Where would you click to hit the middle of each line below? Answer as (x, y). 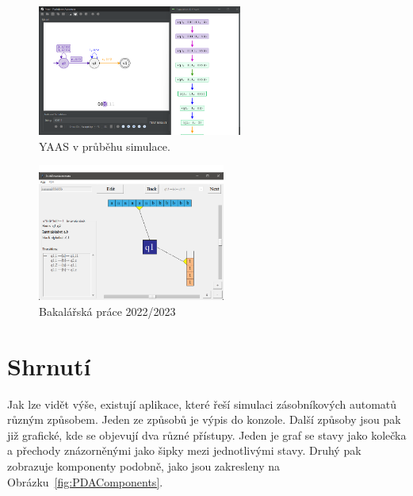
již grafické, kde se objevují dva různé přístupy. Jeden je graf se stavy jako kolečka (207, 434)
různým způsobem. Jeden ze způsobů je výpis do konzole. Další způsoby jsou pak (204, 419)
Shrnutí (49, 365)
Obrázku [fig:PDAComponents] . (85, 481)
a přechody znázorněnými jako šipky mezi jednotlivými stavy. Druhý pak (184, 450)
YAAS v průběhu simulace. (105, 146)
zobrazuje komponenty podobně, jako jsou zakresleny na (144, 465)
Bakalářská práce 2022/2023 (107, 311)
